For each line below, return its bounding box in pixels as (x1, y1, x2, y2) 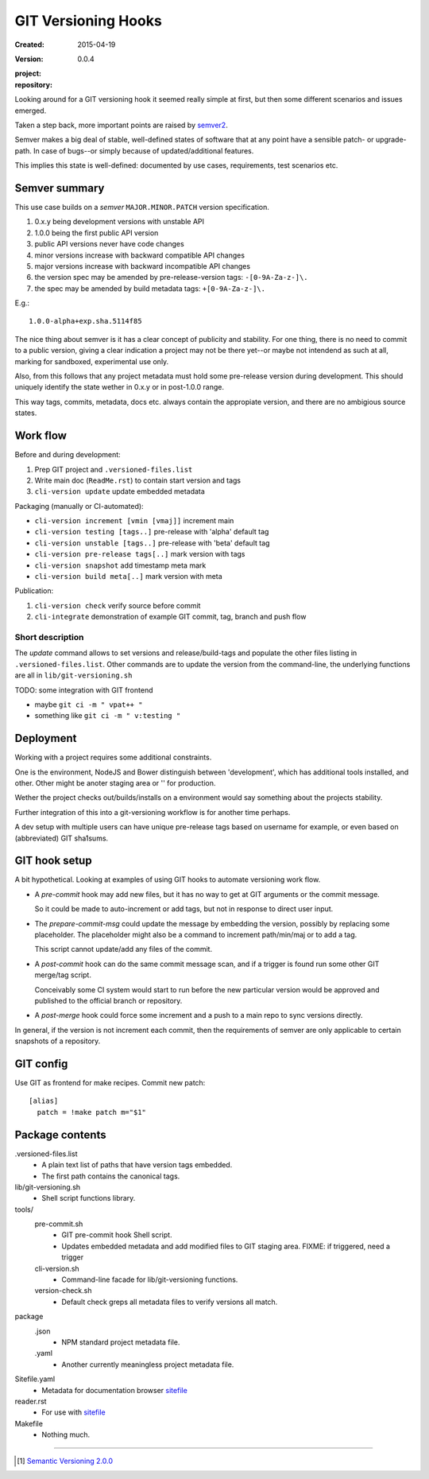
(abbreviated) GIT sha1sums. (14, 833, 109, 843)
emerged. (14, 106, 47, 115)
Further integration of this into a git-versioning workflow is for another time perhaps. (14, 807, 291, 817)
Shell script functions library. (41, 1194, 136, 1203)
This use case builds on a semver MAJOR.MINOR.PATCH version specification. (14, 202, 270, 212)
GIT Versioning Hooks (14, 12, 162, 29)
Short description (14, 631, 84, 642)
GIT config (14, 1057, 68, 1070)
